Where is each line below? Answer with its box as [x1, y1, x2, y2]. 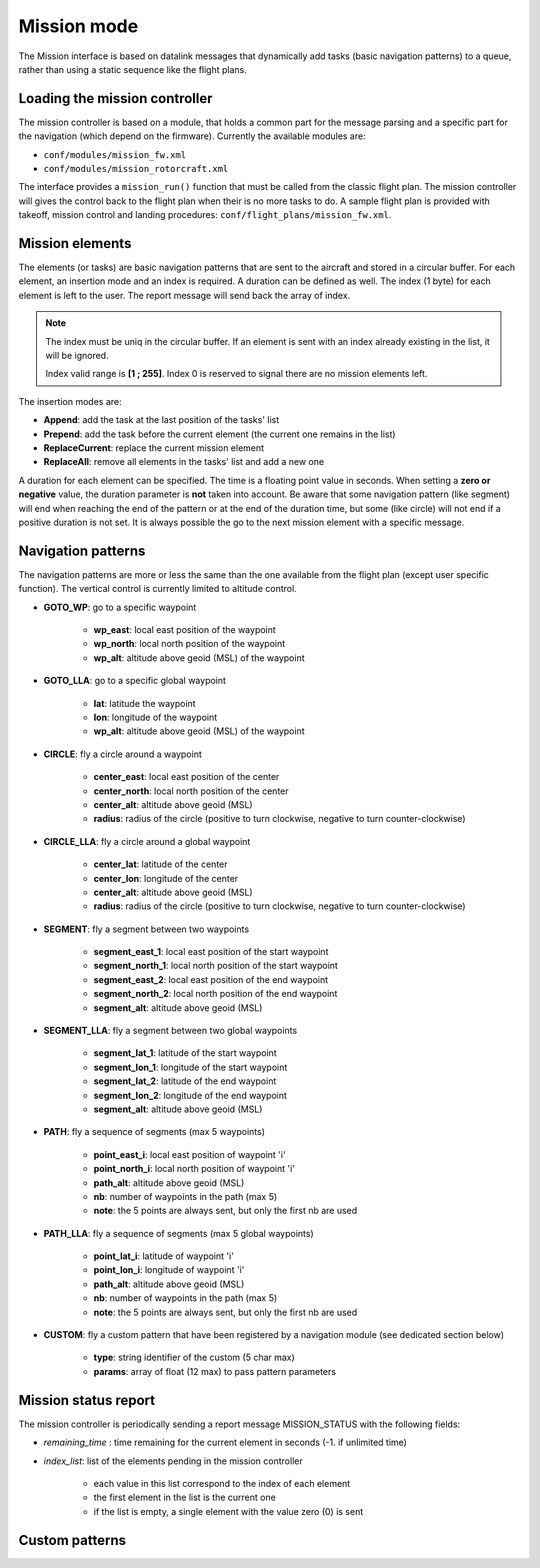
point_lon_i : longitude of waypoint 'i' [93, 1264, 245, 1276]
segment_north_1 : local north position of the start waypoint [93, 960, 339, 972]
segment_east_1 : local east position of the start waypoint [93, 946, 329, 958]
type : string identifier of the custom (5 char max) [93, 1351, 295, 1364]
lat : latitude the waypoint [93, 697, 196, 709]
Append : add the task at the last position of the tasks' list [43, 414, 280, 426]
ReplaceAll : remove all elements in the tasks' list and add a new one [43, 456, 325, 468]
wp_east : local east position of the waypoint [93, 624, 277, 636]
